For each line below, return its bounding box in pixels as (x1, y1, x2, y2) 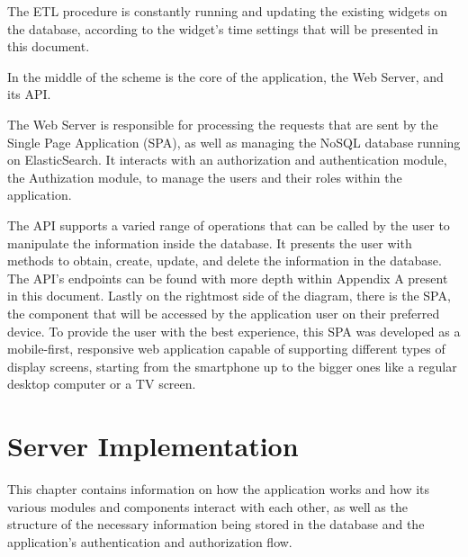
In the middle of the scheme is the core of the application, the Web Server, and (7, 67, 444, 85)
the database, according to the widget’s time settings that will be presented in (7, 19, 438, 38)
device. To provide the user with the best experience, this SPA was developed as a (7, 321, 461, 340)
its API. (7, 85, 51, 103)
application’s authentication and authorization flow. (7, 532, 292, 551)
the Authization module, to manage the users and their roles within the (7, 167, 402, 186)
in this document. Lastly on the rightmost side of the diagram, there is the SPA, (7, 286, 451, 305)
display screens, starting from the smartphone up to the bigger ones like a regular (7, 356, 457, 375)
